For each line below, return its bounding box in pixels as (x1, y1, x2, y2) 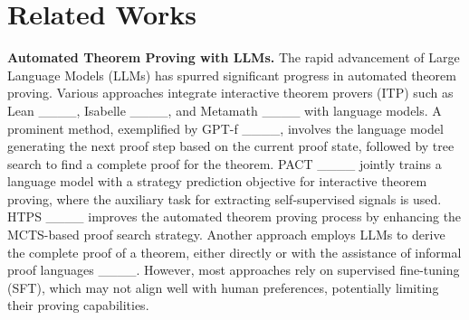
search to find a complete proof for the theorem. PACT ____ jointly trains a (7, 154, 442, 173)
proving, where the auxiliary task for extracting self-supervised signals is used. (7, 189, 442, 208)
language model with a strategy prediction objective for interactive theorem (7, 172, 427, 191)
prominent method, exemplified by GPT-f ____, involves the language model (7, 118, 444, 137)
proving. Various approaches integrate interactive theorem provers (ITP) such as (7, 83, 454, 102)
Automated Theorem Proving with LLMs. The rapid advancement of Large (7, 48, 460, 67)
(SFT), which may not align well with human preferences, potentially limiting (7, 278, 439, 296)
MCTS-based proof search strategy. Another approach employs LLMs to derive (7, 225, 445, 244)
